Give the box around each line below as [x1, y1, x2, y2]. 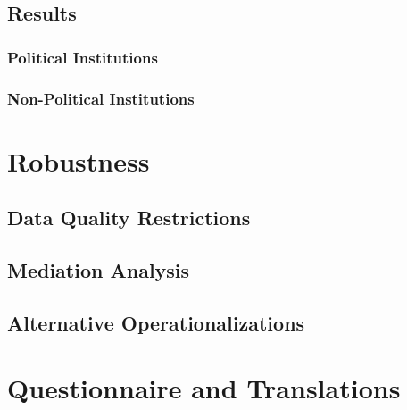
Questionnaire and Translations [7, 370, 401, 406]
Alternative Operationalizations [7, 308, 305, 336]
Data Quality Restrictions [7, 204, 251, 231]
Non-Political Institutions [7, 87, 195, 109]
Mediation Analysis [7, 256, 190, 284]
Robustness [7, 142, 150, 179]
